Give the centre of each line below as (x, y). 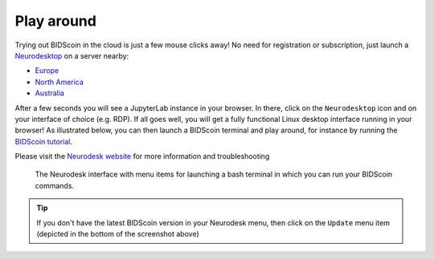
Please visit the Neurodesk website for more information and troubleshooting (142, 156)
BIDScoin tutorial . (43, 141)
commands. (55, 185)
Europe (47, 71)
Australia (49, 93)
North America (59, 82)
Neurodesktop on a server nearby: (72, 55)
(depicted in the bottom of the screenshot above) (118, 234)
